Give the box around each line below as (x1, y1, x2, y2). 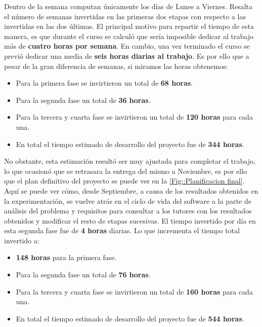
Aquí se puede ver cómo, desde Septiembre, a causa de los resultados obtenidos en (4, 185, 258, 196)
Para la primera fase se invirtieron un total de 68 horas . (16, 78, 193, 88)
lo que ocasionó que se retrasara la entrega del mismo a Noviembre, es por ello (4, 165, 247, 176)
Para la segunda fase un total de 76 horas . (16, 269, 151, 280)
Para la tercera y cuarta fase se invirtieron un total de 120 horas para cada (16, 112, 253, 122)
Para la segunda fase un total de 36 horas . (16, 94, 151, 105)
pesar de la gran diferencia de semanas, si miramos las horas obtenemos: (4, 60, 228, 71)
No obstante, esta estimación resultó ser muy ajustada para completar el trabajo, (4, 156, 255, 166)
